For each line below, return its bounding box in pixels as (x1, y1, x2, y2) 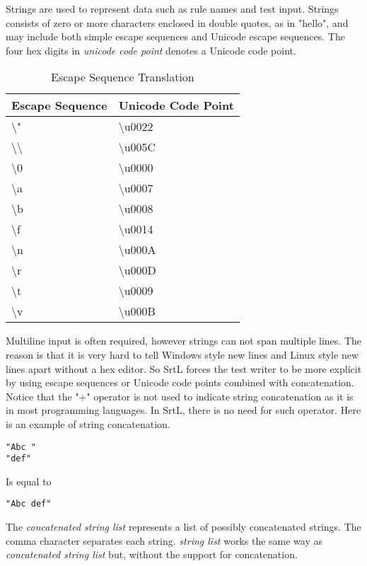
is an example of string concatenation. (6, 416, 170, 431)
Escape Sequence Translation (51, 69, 194, 86)
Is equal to (6, 473, 52, 488)
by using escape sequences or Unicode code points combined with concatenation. (6, 375, 354, 390)
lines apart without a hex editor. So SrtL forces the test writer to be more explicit (6, 361, 362, 376)
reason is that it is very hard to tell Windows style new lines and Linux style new (6, 347, 359, 362)
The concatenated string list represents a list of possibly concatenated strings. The (6, 519, 361, 534)
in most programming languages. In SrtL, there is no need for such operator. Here (6, 403, 361, 417)
